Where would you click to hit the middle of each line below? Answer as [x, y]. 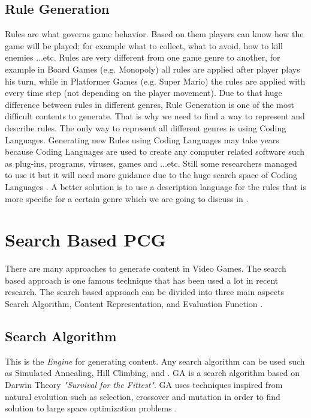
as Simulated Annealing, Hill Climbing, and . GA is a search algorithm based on [153, 373]
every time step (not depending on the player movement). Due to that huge [144, 93]
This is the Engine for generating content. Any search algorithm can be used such [155, 361]
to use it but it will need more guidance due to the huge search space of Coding [151, 175]
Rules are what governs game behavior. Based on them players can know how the [154, 34]
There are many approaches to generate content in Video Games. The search [146, 268]
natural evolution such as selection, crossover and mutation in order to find [143, 396]
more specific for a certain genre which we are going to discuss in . [127, 198]
